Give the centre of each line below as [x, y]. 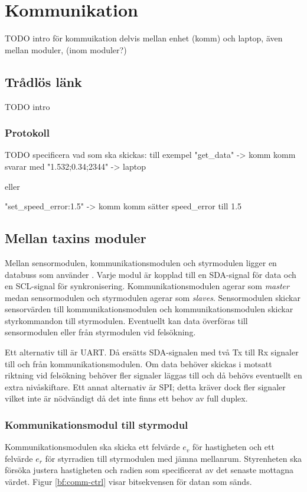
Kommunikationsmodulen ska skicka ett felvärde [92, 447]
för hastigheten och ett [233, 447]
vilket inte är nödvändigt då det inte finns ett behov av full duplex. [126, 398]
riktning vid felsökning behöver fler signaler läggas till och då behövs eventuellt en [153, 375]
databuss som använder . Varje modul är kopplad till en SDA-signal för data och [151, 274]
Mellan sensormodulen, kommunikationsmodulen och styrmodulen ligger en [141, 262]
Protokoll [27, 133]
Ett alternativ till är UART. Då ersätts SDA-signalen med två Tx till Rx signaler [152, 352]
